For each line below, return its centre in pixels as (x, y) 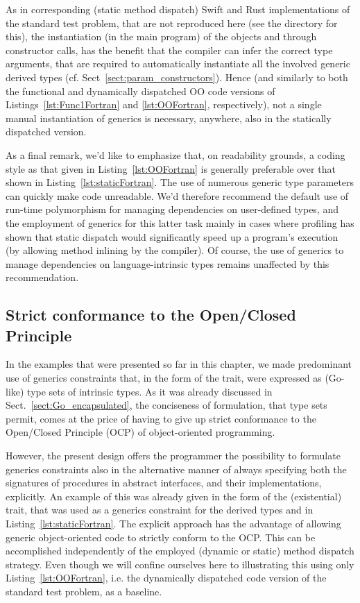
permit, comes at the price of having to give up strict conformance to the (161, 418)
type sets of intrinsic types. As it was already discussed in (150, 391)
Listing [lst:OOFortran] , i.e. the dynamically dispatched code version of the (166, 578)
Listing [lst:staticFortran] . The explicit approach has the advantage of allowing (173, 523)
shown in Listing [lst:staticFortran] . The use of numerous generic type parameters (180, 182)
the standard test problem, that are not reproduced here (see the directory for (172, 23)
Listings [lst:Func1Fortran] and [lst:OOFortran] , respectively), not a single (164, 104)
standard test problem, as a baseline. (84, 591)
